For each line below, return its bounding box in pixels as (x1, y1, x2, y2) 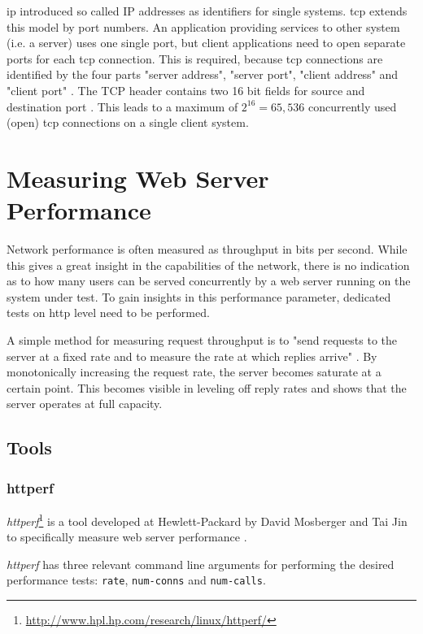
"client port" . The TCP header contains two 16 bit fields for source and (7, 81, 365, 98)
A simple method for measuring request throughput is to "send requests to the (7, 332, 398, 349)
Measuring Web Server (7, 161, 269, 194)
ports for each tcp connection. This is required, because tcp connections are (7, 50, 383, 67)
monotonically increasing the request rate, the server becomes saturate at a (7, 363, 382, 380)
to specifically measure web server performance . (7, 528, 247, 545)
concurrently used (307, 98, 397, 115)
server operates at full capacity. (7, 395, 163, 412)
